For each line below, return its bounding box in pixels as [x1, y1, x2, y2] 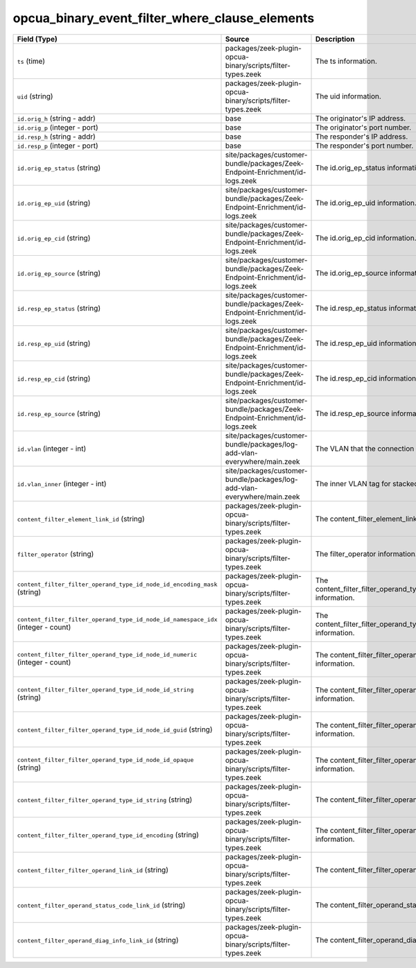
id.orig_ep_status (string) [17, 163, 101, 173]
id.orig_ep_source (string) [17, 268, 101, 277]
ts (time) [17, 56, 45, 66]
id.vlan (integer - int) [17, 444, 87, 453]
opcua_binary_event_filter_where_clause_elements [12, 10, 315, 26]
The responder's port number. [315, 141, 414, 150]
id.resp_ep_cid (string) [17, 373, 91, 383]
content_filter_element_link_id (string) [17, 514, 145, 524]
